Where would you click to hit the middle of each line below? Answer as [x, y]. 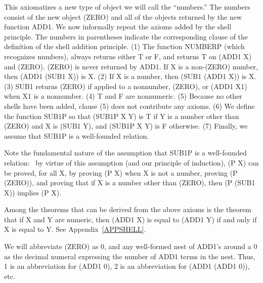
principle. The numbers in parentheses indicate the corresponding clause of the [126, 36]
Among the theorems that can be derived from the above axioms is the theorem [128, 209]
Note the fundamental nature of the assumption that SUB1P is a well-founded [125, 153]
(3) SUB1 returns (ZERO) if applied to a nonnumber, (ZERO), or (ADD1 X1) [126, 86]
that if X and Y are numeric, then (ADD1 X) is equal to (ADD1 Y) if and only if [130, 219]
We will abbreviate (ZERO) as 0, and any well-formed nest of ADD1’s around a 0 [131, 246]
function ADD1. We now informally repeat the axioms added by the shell [118, 27]
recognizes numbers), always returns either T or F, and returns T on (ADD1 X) [128, 56]
